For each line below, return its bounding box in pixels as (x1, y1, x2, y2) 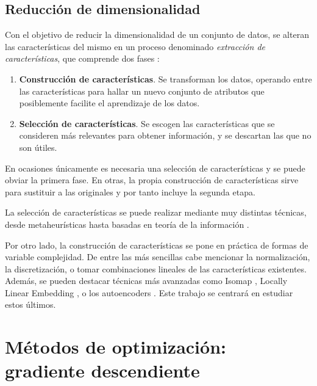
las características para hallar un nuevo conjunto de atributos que (19, 84, 265, 97)
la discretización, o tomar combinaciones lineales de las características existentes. (5, 262, 307, 275)
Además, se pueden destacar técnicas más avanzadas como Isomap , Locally (5, 274, 288, 287)
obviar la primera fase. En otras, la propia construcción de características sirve (5, 173, 299, 186)
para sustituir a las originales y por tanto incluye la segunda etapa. (5, 185, 255, 198)
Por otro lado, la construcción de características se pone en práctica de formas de (5, 238, 308, 251)
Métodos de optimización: (5, 334, 226, 359)
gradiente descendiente (5, 358, 200, 383)
